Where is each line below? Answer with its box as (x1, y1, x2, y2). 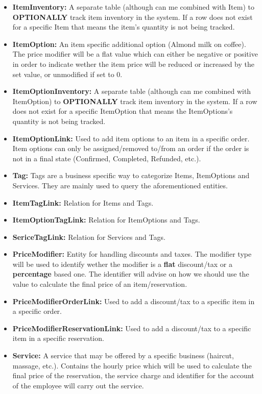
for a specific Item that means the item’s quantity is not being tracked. (12, 21, 235, 32)
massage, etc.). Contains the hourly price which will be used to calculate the (12, 360, 252, 371)
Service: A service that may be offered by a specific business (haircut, (12, 350, 234, 361)
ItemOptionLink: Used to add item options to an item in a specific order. (12, 133, 250, 143)
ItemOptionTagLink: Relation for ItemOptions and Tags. (12, 214, 200, 225)
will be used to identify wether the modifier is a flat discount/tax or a (12, 258, 232, 269)
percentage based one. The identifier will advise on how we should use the (12, 268, 249, 279)
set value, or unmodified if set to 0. (12, 68, 123, 79)
